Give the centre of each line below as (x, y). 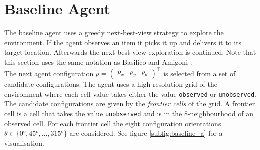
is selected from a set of (200, 73)
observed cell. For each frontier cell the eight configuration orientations (113, 123)
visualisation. (24, 143)
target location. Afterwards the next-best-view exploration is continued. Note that (130, 52)
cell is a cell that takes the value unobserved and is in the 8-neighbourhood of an (129, 113)
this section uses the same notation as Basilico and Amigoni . (98, 61)
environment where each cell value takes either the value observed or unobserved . (130, 94)
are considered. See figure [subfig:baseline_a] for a (146, 133)
